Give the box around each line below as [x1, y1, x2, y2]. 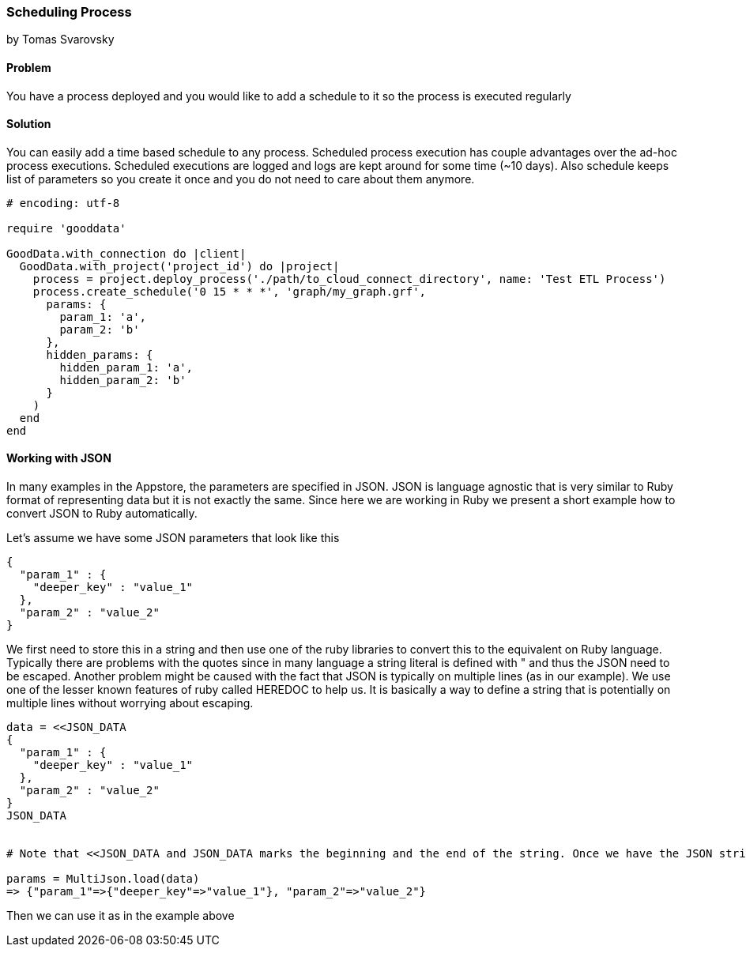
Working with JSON [6, 451, 111, 465]
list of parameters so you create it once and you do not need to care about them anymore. [6, 171, 475, 186]
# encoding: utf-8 [6, 196, 120, 209]
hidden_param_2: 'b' [59, 373, 186, 386]
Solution [6, 117, 51, 131]
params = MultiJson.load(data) [6, 872, 200, 886]
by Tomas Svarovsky [6, 32, 115, 47]
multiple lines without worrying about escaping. [6, 696, 254, 710]
